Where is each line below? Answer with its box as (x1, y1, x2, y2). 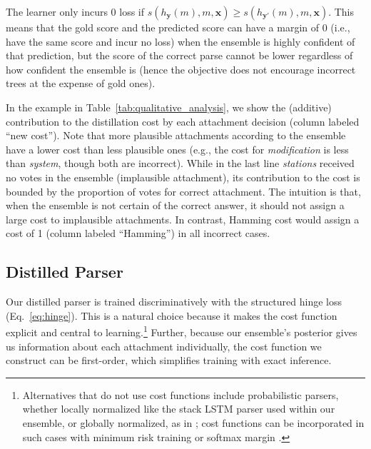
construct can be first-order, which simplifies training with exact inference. (6, 353, 332, 368)
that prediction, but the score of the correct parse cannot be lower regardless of (6, 48, 353, 63)
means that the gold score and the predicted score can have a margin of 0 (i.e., (6, 20, 350, 34)
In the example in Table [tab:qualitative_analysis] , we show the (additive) (6, 99, 332, 114)
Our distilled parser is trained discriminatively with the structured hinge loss (6, 294, 342, 309)
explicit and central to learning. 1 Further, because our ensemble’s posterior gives (6, 323, 357, 339)
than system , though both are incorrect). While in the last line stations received (6, 156, 355, 171)
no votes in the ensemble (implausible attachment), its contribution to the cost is (6, 169, 360, 184)
